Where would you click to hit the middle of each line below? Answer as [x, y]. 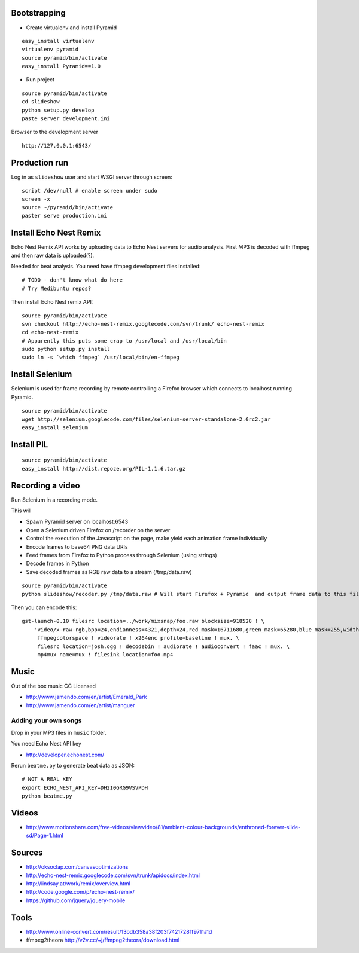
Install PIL [30, 445]
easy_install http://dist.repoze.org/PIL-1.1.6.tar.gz [104, 468]
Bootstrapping [38, 13]
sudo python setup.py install [66, 349]
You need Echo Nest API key [46, 744]
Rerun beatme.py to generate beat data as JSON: [73, 765]
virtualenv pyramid [50, 50]
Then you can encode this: [44, 607]
